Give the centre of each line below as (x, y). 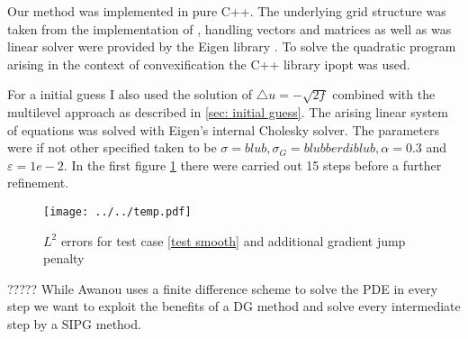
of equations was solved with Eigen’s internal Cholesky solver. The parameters (223, 129)
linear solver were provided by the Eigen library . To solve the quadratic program (232, 46)
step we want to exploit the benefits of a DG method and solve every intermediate (234, 306)
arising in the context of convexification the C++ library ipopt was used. (209, 64)
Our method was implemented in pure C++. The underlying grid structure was (227, 11)
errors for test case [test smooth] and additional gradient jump (233, 240)
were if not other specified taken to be (112, 147)
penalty (64, 258)
